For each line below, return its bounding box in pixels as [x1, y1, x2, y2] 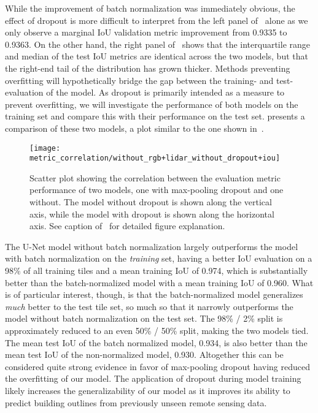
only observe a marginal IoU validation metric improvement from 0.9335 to [5, 26, 287, 39]
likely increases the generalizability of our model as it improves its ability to [5, 384, 290, 396]
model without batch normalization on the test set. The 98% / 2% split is [5, 312, 283, 325]
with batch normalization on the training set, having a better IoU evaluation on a [5, 252, 312, 265]
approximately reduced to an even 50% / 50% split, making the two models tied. [5, 324, 309, 336]
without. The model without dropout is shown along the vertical [29, 195, 272, 208]
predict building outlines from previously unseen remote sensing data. [5, 396, 267, 409]
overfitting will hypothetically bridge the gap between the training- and [5, 74, 274, 86]
